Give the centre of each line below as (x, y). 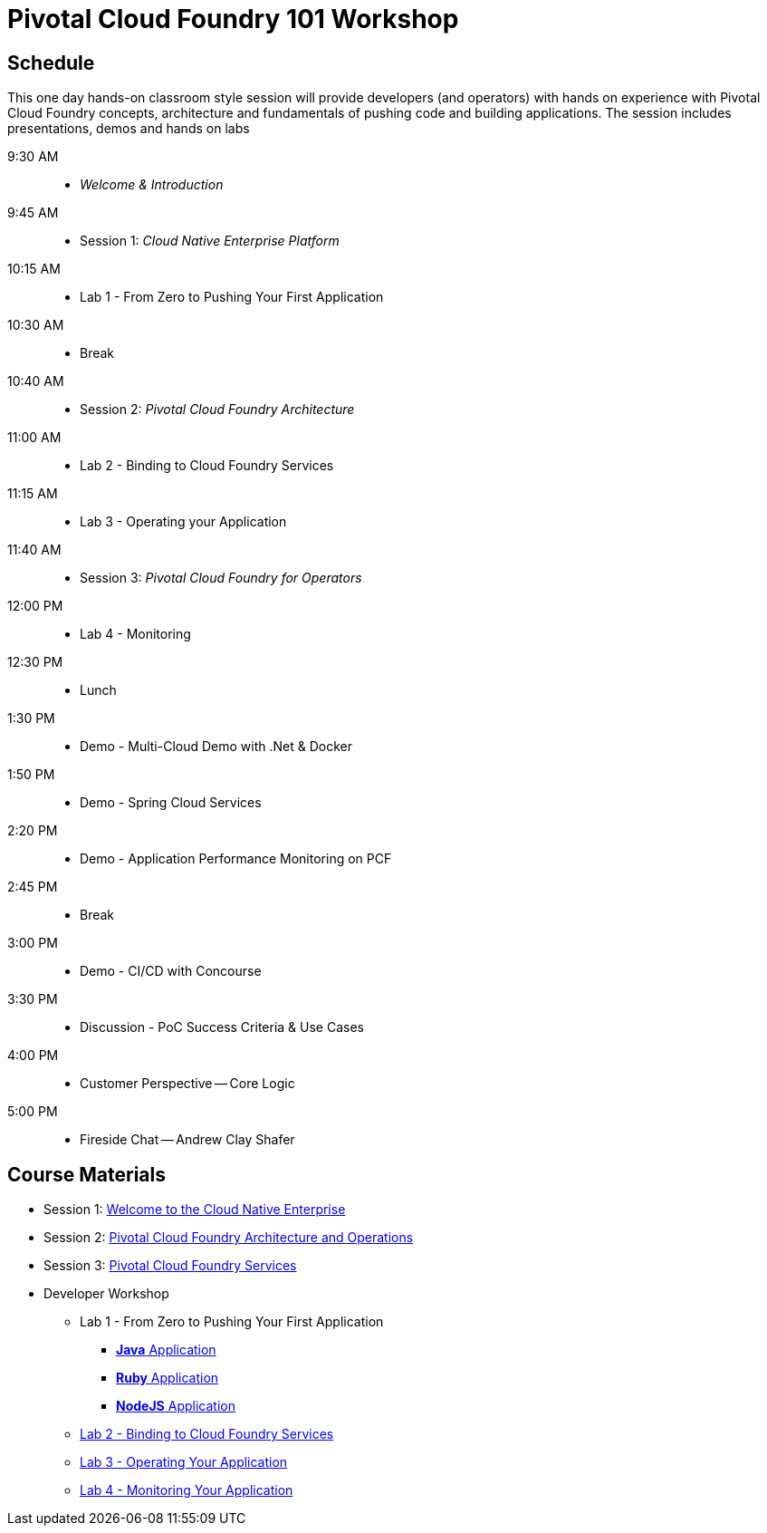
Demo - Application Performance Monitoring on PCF (236, 859)
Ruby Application (168, 1378)
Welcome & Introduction (152, 185)
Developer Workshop (106, 1294)
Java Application (166, 1350)
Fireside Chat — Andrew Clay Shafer (187, 1140)
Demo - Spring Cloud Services (171, 803)
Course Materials (87, 1174)
